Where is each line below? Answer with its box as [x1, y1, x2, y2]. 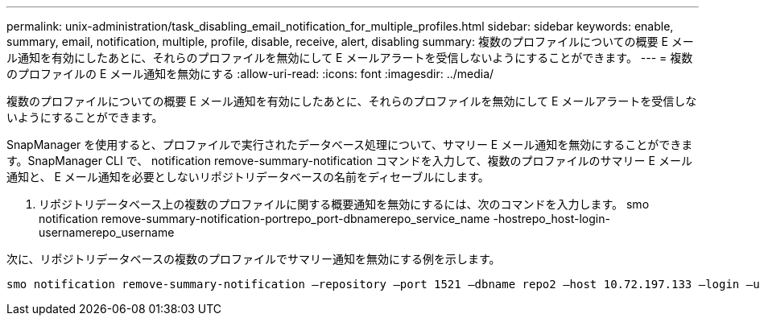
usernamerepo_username [39, 225, 175, 239]
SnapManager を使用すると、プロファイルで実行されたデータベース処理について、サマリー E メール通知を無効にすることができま [6, 138, 693, 151]
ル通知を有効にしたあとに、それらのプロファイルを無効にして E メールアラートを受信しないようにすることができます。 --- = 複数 [6, 51, 693, 64]
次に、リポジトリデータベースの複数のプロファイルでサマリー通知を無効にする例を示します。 [6, 252, 501, 266]
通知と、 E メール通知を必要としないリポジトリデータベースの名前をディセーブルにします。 [6, 170, 489, 184]
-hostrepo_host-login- [493, 212, 610, 225]
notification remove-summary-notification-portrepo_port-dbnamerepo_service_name [39, 212, 490, 225]
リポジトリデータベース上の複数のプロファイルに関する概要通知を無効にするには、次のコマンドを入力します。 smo [39, 197, 650, 211]
